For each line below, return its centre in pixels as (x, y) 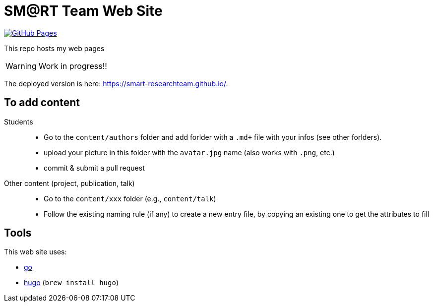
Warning (21, 66)
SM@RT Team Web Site (83, 11)
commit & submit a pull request (94, 168)
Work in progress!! (73, 66)
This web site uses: (35, 252)
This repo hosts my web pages (54, 48)
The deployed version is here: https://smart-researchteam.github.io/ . (116, 83)
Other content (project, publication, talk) (69, 183)
